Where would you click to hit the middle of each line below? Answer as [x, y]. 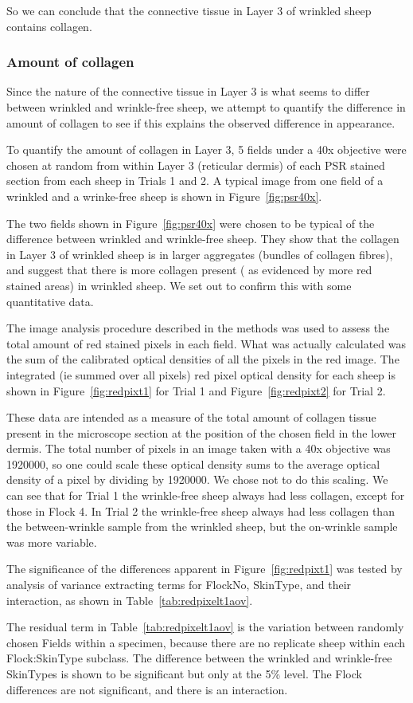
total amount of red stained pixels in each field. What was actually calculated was [206, 343]
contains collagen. [49, 26]
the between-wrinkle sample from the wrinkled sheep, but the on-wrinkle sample [202, 526]
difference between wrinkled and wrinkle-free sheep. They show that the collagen [203, 239]
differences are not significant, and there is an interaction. [147, 689]
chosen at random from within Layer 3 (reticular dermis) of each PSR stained [196, 165]
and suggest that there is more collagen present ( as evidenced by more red [189, 270]
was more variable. [52, 542]
